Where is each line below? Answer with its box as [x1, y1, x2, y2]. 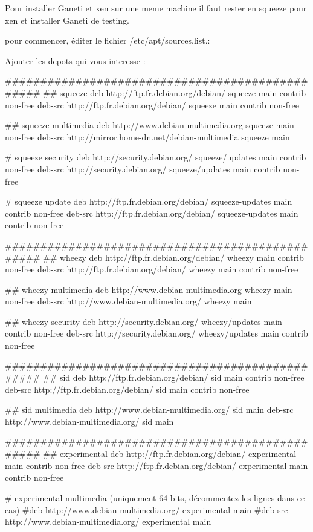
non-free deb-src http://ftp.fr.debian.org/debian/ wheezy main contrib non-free [5, 263, 298, 275]
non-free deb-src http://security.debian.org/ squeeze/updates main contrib [5, 162, 280, 175]
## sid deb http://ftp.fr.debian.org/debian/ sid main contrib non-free [42, 371, 305, 384]
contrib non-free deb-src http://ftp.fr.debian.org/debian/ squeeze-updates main [5, 206, 298, 219]
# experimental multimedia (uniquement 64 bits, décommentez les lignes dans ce [5, 491, 305, 504]
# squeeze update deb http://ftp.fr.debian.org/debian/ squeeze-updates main [5, 195, 292, 208]
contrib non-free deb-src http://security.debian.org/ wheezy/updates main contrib [5, 327, 308, 340]
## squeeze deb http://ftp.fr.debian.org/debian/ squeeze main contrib [42, 86, 306, 99]
